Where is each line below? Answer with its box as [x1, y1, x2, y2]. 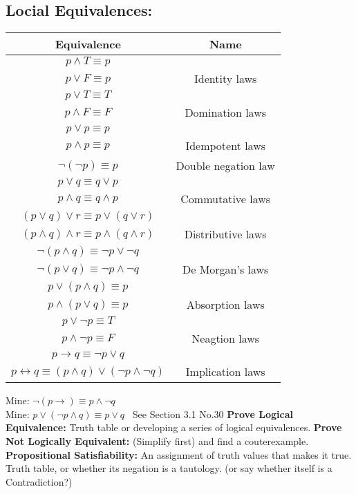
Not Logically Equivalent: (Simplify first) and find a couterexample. [6, 433, 309, 448]
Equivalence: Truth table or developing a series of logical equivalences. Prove [6, 420, 342, 435]
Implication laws [185, 363, 265, 380]
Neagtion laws [191, 330, 260, 347]
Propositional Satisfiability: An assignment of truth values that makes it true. [6, 447, 352, 462]
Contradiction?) [6, 474, 73, 488]
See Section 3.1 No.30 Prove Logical [132, 406, 293, 421]
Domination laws [185, 104, 267, 121]
